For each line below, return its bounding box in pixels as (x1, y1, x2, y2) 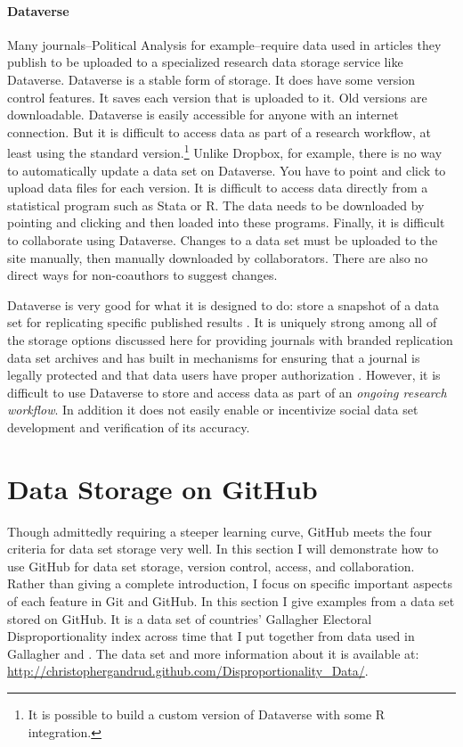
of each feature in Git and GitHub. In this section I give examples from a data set (7, 592, 455, 611)
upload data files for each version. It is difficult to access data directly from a (7, 178, 428, 197)
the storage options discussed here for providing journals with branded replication (7, 330, 453, 349)
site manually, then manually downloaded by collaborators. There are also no (7, 248, 428, 267)
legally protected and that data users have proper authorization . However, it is (7, 365, 441, 384)
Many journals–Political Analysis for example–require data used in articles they (7, 35, 442, 53)
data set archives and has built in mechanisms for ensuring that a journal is (7, 348, 420, 366)
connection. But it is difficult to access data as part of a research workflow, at (7, 122, 431, 141)
